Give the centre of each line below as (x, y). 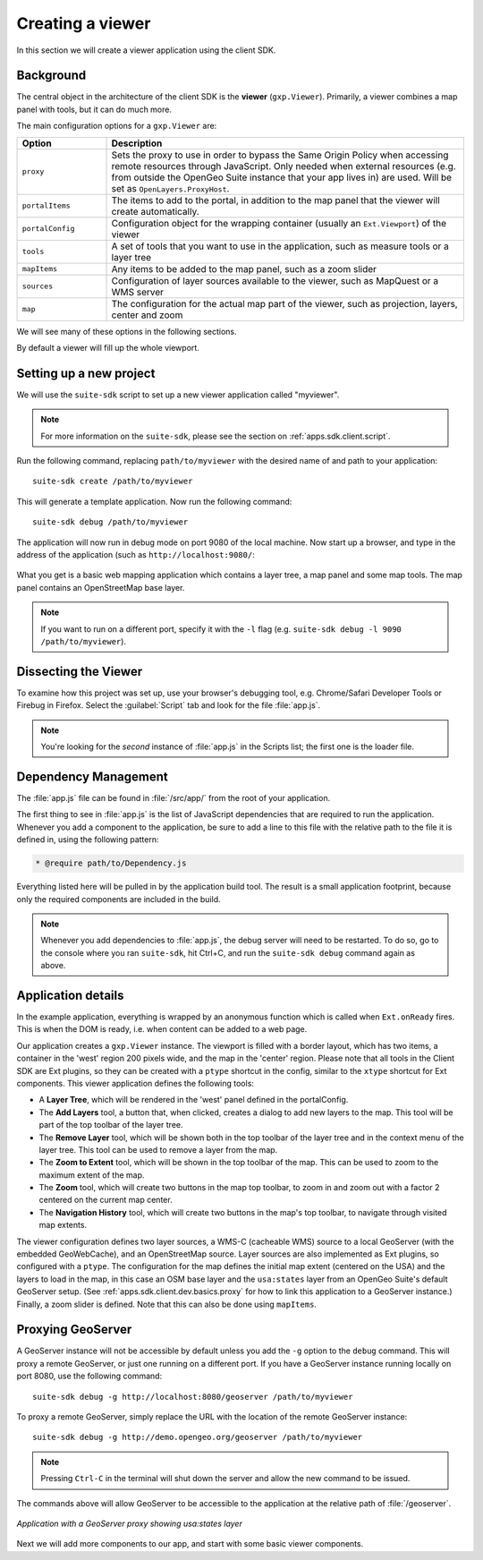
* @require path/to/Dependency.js (111, 863)
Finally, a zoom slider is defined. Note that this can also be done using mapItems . (167, 1304)
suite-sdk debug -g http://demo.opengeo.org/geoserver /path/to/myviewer (198, 1437)
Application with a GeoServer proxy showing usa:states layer (130, 1523)
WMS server (138, 292)
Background (51, 76)
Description (137, 143)
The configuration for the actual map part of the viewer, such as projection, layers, (284, 303)
